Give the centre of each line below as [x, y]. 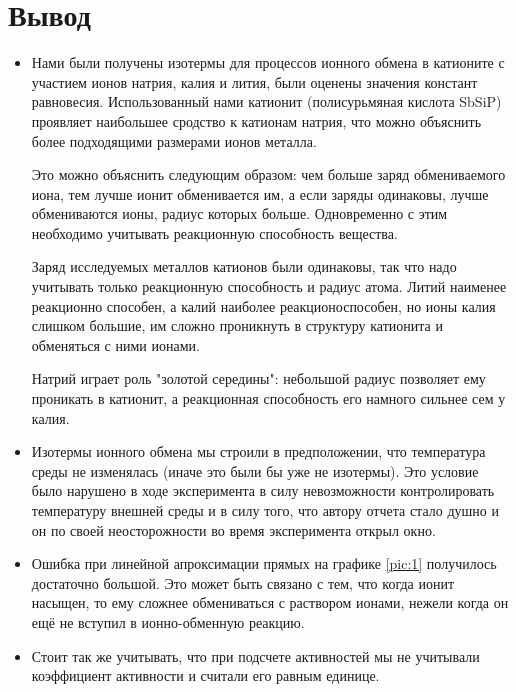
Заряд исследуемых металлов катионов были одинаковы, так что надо [244, 266]
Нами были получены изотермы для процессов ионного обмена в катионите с [268, 62]
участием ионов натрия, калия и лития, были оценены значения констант [254, 81]
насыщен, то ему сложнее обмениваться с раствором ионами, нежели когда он [270, 602]
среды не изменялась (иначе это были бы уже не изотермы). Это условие [255, 470]
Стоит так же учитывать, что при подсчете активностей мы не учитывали [255, 655]
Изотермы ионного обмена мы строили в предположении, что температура [258, 451]
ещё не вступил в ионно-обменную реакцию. [168, 621]
